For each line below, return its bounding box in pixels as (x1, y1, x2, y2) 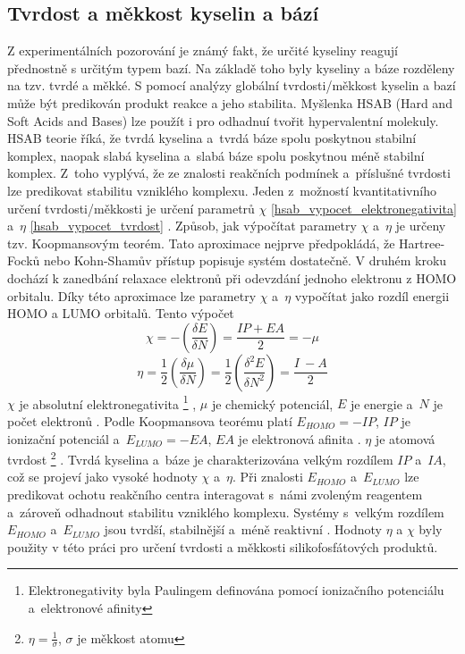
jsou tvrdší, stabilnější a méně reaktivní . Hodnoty (104, 520, 382, 539)
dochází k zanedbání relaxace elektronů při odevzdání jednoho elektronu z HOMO (7, 268, 457, 287)
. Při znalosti (232, 467, 303, 486)
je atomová (375, 429, 435, 448)
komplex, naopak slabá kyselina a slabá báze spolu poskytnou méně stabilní (7, 146, 425, 164)
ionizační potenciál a (7, 429, 120, 448)
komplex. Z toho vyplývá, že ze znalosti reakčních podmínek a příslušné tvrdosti (7, 163, 451, 182)
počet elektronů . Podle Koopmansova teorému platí (7, 411, 292, 430)
